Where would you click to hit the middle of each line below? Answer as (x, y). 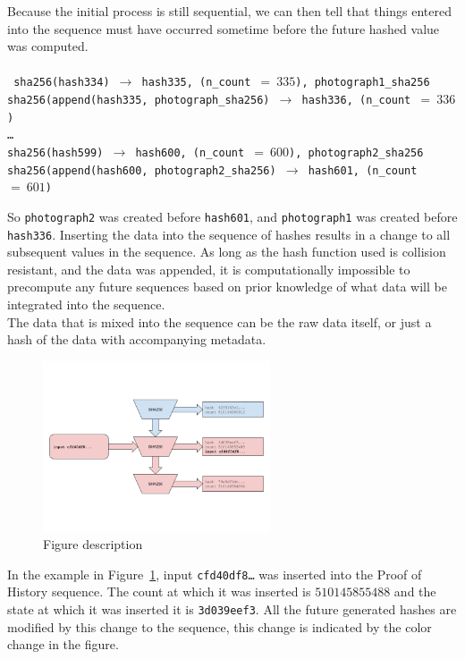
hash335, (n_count (196, 83)
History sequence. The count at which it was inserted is (159, 591)
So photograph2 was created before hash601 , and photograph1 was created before (232, 216)
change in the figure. (63, 644)
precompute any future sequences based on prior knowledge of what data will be (227, 287)
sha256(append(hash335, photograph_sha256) (139, 101)
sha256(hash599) (55, 153)
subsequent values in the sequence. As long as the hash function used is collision (227, 252)
